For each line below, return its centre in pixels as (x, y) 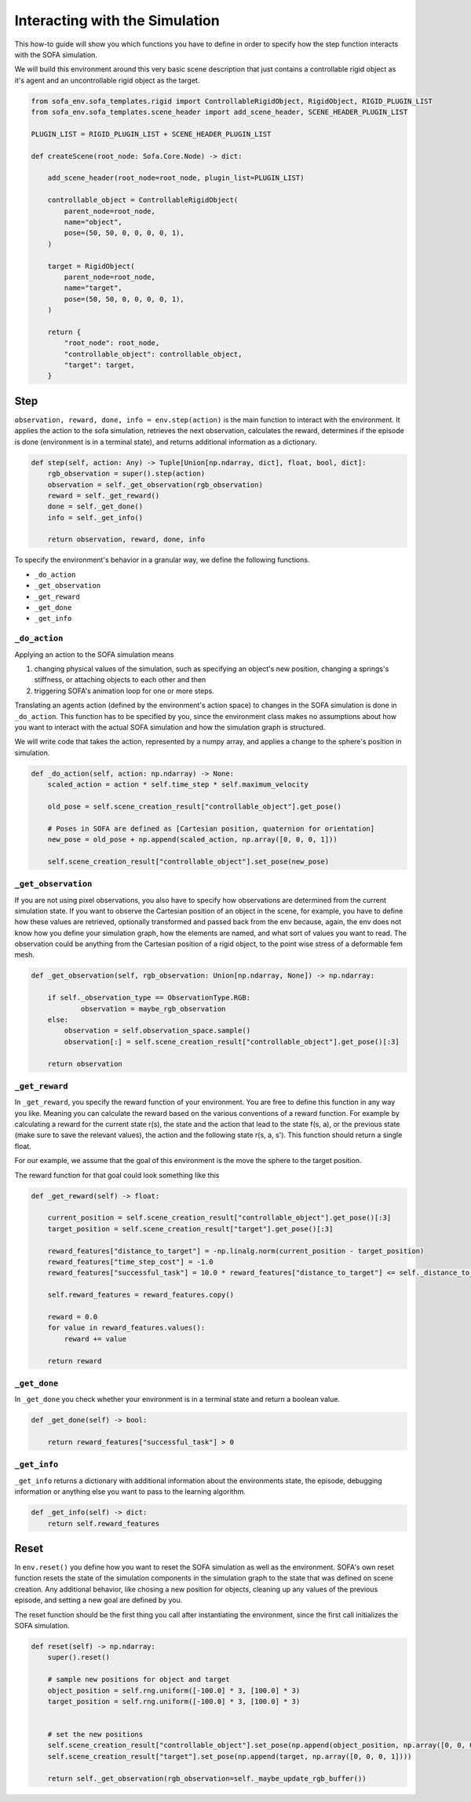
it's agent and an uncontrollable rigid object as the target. (107, 80)
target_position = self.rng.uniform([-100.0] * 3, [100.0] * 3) (174, 1701)
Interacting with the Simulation (117, 20)
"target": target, (99, 365)
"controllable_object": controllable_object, (153, 354)
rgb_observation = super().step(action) (126, 474)
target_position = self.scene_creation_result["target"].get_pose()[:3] (190, 1229)
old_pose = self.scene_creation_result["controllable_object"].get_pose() (194, 806)
